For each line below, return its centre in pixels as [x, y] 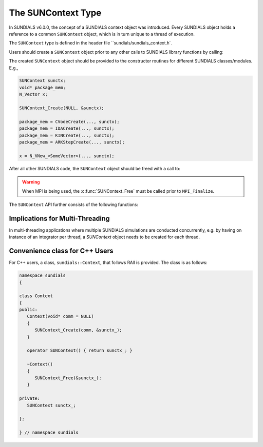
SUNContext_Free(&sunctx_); [68, 378]
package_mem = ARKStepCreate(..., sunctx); [72, 142]
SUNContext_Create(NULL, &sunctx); [62, 108]
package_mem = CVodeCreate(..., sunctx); [69, 122]
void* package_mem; [42, 87]
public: [28, 310]
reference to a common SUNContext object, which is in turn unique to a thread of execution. [102, 34]
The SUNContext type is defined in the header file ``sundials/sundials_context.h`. [91, 43]
